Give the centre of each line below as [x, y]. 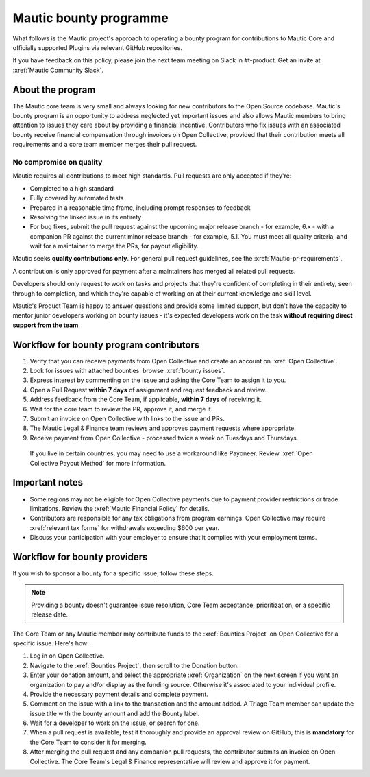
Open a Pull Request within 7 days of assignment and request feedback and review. [148, 390]
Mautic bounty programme [91, 18]
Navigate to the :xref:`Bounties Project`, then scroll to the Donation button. [134, 665]
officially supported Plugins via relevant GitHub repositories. [98, 47]
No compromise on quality [58, 162]
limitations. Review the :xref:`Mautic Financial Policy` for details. [120, 508]
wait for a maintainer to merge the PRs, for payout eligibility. [114, 246]
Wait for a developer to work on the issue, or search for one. [115, 723]
